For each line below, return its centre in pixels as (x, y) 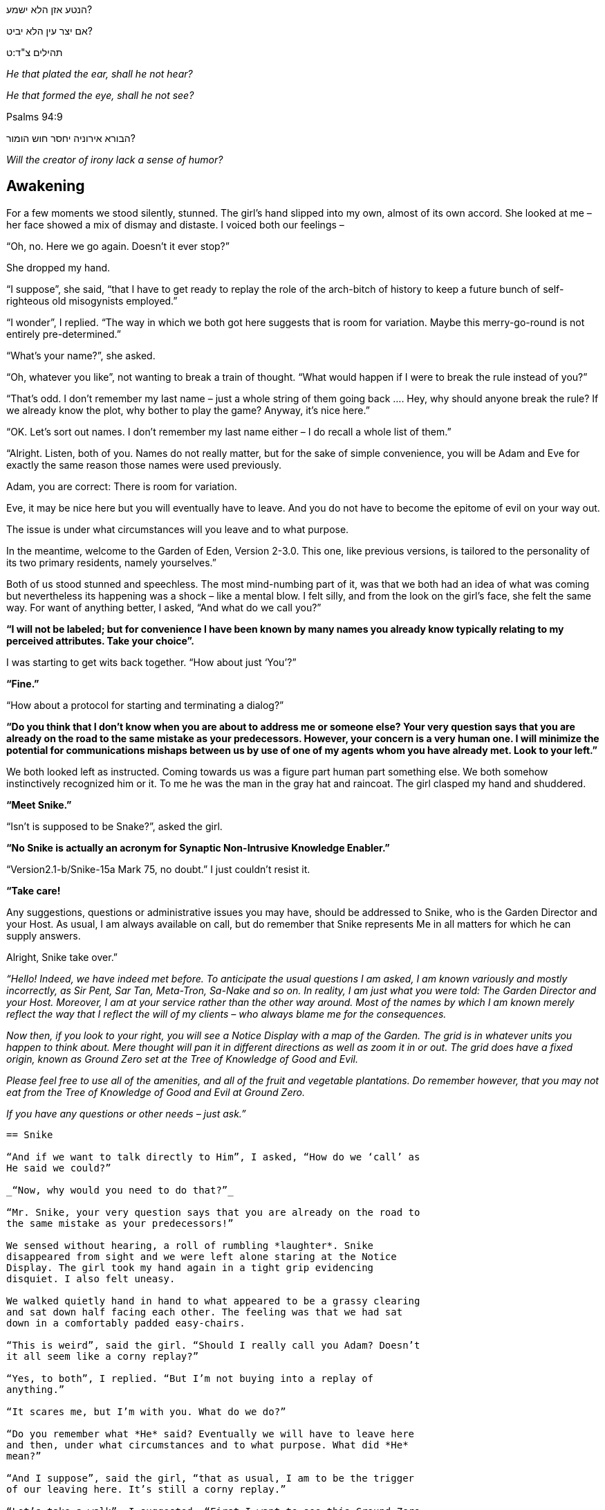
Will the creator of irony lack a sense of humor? (115, 160)
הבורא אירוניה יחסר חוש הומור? (71, 138)
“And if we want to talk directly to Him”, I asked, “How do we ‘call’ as (213, 1157)
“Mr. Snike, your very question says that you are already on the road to (213, 1212)
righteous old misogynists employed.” (92, 300)
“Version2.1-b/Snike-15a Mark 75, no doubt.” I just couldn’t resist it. (158, 869)
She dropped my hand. (58, 267)
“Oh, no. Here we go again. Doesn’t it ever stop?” (118, 246)
